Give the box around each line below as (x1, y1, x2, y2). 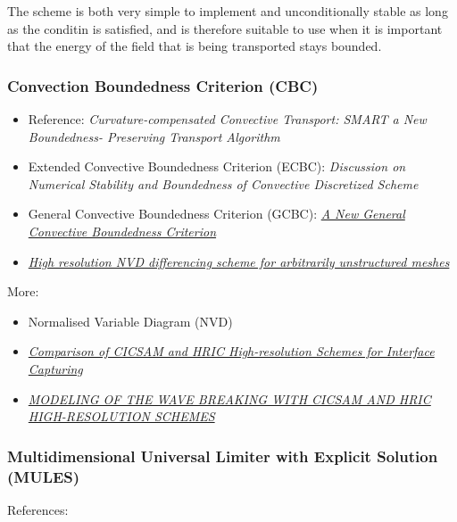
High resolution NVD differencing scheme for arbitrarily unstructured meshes (28, 252, 450, 270)
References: (7, 500, 69, 518)
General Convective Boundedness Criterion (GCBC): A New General (28, 204, 405, 223)
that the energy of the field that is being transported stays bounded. (7, 37, 382, 55)
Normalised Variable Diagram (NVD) (28, 311, 233, 330)
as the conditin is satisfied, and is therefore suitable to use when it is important (7, 19, 443, 37)
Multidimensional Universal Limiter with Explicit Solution (7, 444, 438, 467)
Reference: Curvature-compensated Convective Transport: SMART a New (28, 110, 427, 128)
